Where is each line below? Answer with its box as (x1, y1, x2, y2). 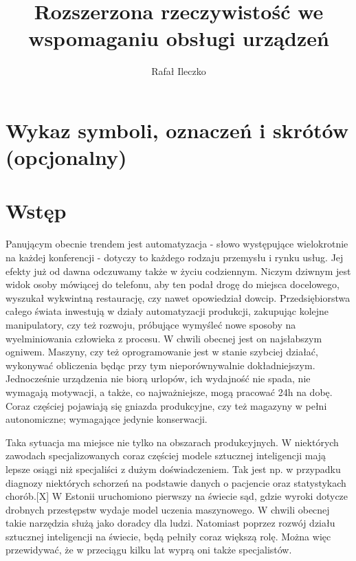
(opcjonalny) (5, 143, 127, 171)
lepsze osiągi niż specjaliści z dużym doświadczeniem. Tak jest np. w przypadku (5, 461, 341, 476)
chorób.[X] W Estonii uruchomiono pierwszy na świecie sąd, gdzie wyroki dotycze (5, 489, 348, 503)
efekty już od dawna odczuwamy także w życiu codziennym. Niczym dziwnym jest (5, 263, 351, 278)
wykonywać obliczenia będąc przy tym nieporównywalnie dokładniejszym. (5, 357, 315, 372)
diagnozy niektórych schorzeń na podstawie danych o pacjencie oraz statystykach (5, 475, 346, 489)
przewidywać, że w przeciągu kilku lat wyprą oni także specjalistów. (5, 542, 292, 557)
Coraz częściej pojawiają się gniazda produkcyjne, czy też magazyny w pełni (5, 398, 327, 412)
